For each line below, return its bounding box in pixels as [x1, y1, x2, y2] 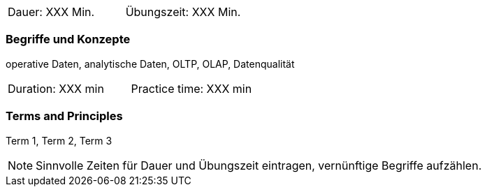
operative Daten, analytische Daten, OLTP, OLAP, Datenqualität [6, 57, 295, 70]
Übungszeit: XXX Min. [125, 5, 241, 19]
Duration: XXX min [8, 81, 104, 96]
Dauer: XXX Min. [8, 5, 95, 19]
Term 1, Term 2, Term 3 [6, 134, 112, 147]
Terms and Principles [6, 109, 123, 124]
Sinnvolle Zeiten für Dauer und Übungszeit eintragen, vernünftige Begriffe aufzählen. [36, 158, 482, 172]
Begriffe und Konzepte [6, 32, 131, 47]
